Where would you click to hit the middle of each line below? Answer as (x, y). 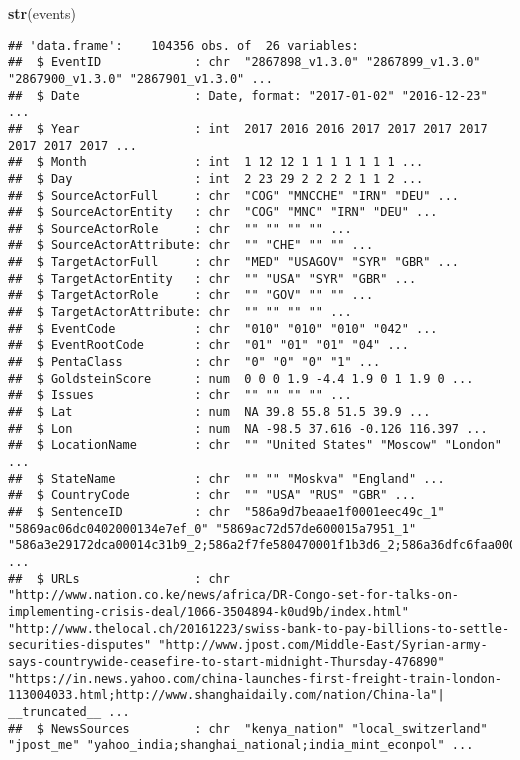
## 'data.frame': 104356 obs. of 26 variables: (183, 45)
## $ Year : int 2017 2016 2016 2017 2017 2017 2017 (248, 128)
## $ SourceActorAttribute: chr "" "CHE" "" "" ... (191, 245)
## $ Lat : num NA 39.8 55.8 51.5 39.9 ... (219, 412)
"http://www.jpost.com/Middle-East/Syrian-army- (323, 645)
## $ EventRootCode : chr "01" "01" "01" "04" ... (208, 345)
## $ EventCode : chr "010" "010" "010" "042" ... (223, 328)
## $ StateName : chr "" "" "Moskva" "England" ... (226, 478)
